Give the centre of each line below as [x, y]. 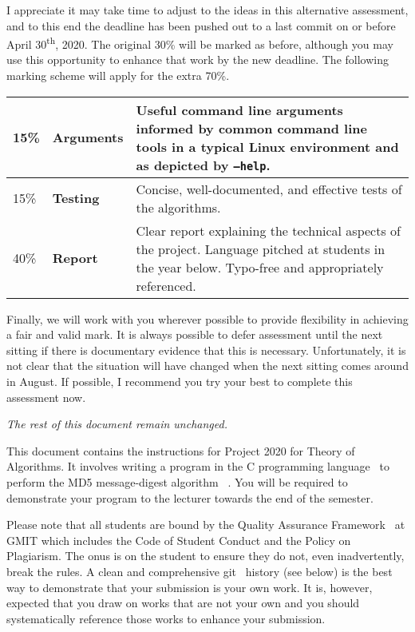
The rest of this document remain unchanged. [117, 424]
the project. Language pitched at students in [261, 248]
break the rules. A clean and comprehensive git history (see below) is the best [200, 571]
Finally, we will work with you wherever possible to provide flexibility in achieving [207, 318]
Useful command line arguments [239, 109]
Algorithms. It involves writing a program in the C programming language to [198, 466]
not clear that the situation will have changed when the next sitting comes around [207, 366]
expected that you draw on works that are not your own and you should [183, 603]
